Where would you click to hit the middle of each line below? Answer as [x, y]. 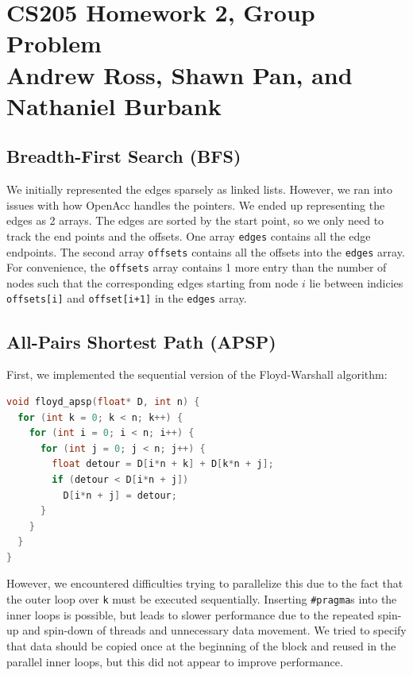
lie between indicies [356, 282]
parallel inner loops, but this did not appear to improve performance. [175, 661]
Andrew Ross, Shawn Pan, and [179, 74]
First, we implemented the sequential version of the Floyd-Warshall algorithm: [197, 374]
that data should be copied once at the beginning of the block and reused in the [201, 645]
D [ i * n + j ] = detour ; [120, 495]
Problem [54, 43]
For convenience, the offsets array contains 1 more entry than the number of [197, 267]
